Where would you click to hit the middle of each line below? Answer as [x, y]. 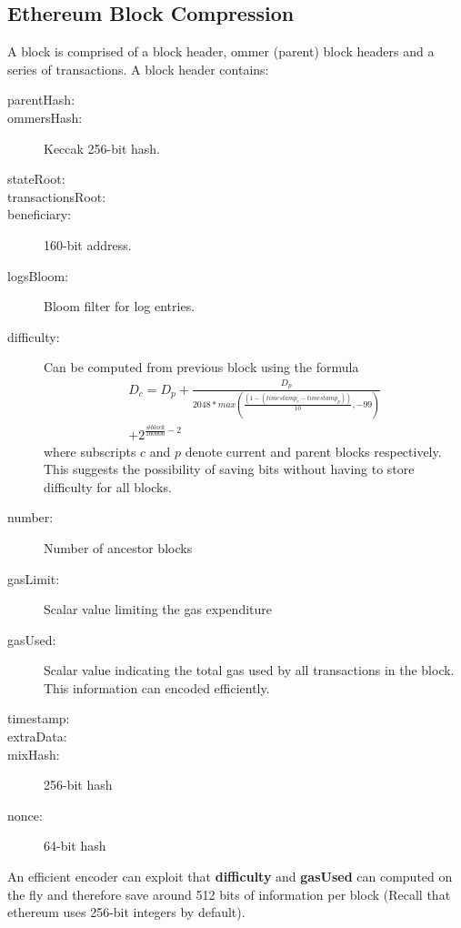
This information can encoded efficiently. [157, 687]
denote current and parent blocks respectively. [313, 451]
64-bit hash [75, 846]
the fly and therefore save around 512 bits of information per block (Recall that [229, 894]
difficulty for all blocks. [108, 486]
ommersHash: [45, 117]
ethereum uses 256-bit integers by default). [126, 912]
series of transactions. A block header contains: [138, 69]
